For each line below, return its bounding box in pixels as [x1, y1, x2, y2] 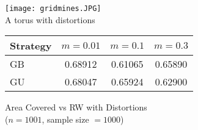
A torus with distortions [5, 13, 95, 26]
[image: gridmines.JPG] [5, 4, 101, 13]
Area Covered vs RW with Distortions [5, 101, 147, 114]
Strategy [10, 38, 52, 53]
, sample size [42, 112, 89, 125]
